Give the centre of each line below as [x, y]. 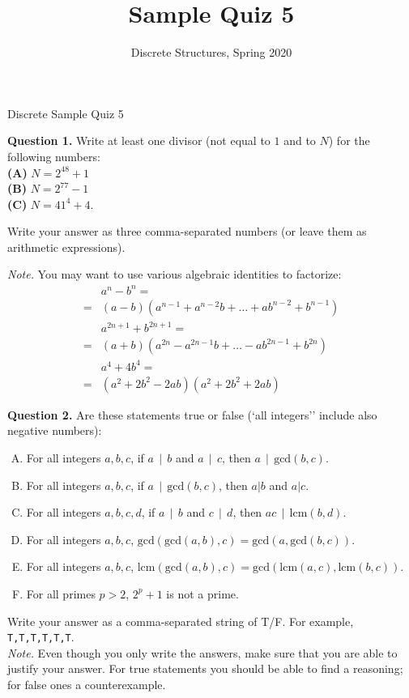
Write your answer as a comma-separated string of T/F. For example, [181, 621]
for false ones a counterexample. [87, 684]
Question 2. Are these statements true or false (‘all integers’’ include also [192, 414]
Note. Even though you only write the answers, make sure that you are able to [202, 652]
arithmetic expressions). [66, 247]
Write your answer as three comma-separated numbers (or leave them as [187, 231]
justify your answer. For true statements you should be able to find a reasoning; [205, 668]
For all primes [61, 593]
